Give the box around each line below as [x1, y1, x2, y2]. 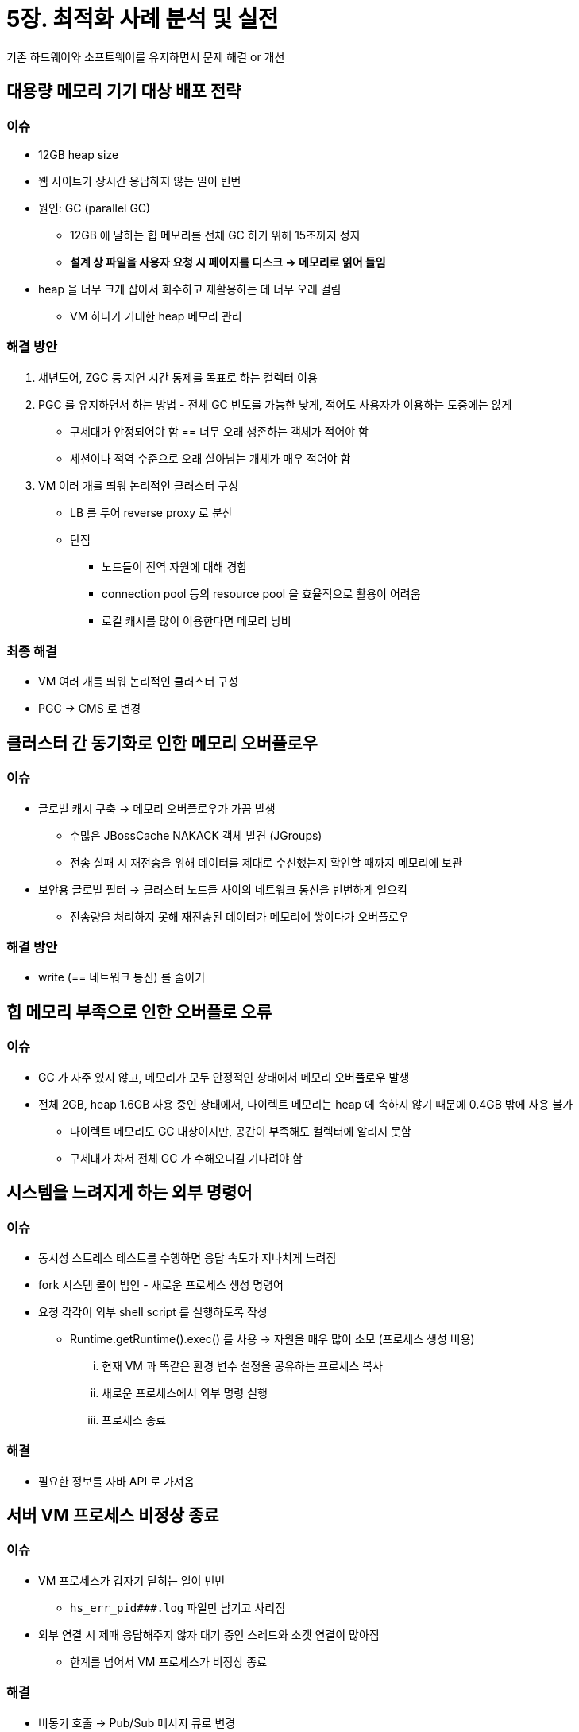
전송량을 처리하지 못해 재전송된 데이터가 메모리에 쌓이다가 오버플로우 [70, 909, 409, 923]
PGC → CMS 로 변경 [38, 701, 141, 716]
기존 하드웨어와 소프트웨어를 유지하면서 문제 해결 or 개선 [6, 49, 285, 64]
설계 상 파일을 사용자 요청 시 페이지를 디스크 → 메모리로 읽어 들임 [70, 254, 386, 269]
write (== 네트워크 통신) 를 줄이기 [38, 970, 206, 984]
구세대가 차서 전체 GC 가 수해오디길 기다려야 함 [70, 1151, 303, 1165]
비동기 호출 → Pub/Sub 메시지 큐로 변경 [38, 1715, 236, 1730]
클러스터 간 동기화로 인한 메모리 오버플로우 [6, 732, 318, 753]
